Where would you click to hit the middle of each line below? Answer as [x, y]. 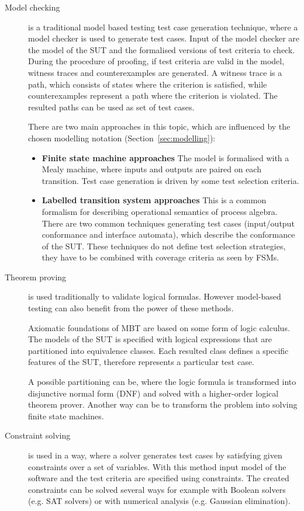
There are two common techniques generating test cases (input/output [168, 223]
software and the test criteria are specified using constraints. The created [159, 478]
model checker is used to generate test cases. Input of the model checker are [164, 38]
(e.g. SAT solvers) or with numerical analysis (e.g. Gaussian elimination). [159, 501]
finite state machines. [66, 416]
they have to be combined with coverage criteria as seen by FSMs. [160, 257]
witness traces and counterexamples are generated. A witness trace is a [155, 72]
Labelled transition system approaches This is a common [154, 200]
